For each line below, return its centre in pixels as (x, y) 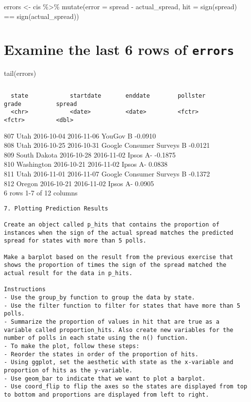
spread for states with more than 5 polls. (75, 241)
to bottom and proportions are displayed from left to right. (107, 394)
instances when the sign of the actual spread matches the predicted (119, 233)
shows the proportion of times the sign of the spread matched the (115, 265)
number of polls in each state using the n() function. (96, 338)
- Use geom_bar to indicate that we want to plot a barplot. (105, 378)
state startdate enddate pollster (108, 96)
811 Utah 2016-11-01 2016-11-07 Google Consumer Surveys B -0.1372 (107, 174)
